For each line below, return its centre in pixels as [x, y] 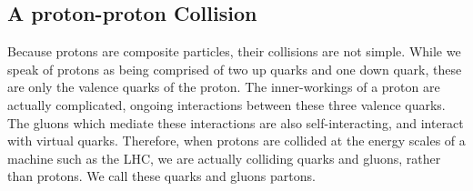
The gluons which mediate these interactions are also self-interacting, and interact [236, 122]
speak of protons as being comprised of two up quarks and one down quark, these [235, 69]
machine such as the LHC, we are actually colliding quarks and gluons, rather [224, 158]
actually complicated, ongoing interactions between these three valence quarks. [226, 104]
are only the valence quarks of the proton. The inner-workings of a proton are [224, 87]
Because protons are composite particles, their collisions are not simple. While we [234, 51]
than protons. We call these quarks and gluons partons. [161, 176]
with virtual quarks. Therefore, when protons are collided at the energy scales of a [236, 141]
